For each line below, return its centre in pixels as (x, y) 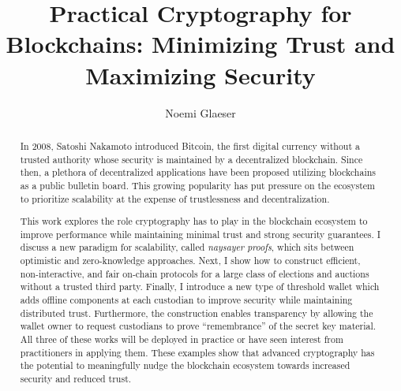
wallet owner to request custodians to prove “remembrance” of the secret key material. (198, 326)
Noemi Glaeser (200, 112)
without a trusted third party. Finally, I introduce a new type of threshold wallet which (200, 287)
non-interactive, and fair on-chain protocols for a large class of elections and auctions (195, 273)
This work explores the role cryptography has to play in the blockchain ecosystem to (194, 221)
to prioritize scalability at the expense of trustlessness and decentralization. (175, 198)
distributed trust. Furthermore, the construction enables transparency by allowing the (197, 313)
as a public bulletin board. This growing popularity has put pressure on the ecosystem (197, 185)
